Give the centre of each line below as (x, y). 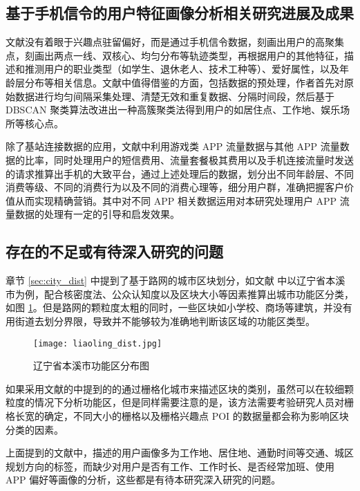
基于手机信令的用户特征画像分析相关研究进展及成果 (180, 13)
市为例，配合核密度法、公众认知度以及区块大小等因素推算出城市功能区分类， (180, 294)
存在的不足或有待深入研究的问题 (114, 251)
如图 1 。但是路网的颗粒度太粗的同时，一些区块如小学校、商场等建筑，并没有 (179, 307)
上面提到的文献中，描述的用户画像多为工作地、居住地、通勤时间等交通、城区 (180, 453)
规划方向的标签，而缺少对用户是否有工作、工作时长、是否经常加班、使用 (170, 466)
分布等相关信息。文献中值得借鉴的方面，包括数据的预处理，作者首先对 (184, 82)
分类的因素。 (35, 429)
